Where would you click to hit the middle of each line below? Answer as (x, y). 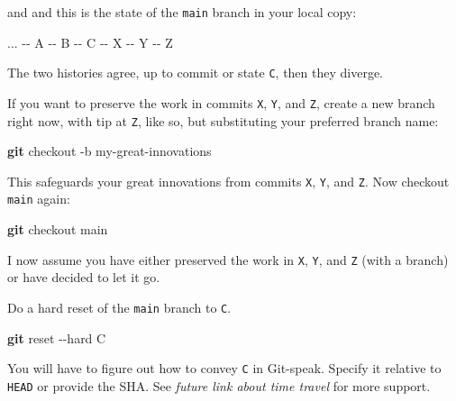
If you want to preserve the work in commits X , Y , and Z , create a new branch (221, 102)
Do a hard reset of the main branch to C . (119, 307)
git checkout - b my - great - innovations (109, 151)
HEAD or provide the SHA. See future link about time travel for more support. (219, 385)
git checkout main (58, 229)
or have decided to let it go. (84, 277)
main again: (39, 199)
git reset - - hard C (57, 337)
